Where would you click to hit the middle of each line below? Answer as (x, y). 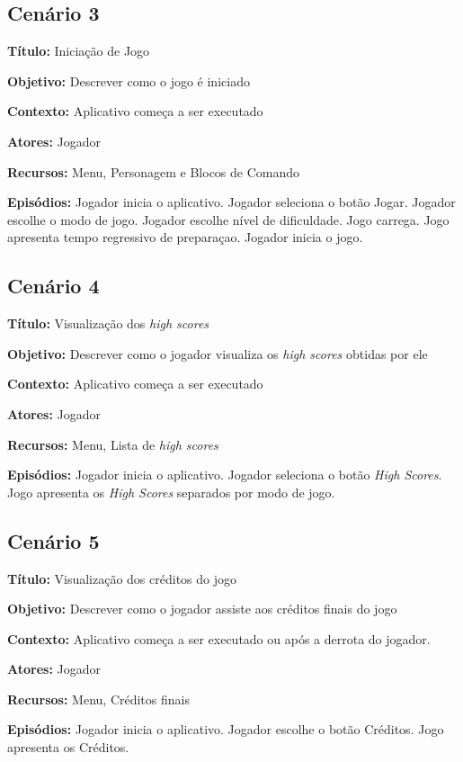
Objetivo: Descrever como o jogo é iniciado (129, 81)
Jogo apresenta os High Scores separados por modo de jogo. (171, 492)
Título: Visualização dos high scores (108, 323)
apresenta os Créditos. (68, 747)
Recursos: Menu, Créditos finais (98, 699)
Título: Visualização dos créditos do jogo (122, 578)
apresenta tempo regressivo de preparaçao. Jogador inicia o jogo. (185, 237)
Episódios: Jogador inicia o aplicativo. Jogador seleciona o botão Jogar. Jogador (231, 202)
